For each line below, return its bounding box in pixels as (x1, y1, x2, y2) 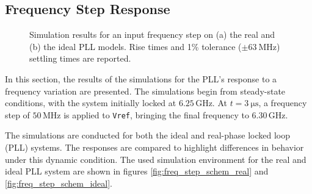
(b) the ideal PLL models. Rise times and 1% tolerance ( (29, 40, 242, 52)
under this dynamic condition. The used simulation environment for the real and (5, 153, 307, 165)
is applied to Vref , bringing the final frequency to (63, 108, 249, 121)
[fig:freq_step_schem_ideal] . (5, 176, 112, 189)
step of (5, 108, 30, 121)
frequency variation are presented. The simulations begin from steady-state (5, 84, 286, 97)
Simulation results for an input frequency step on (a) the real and (29, 28, 275, 41)
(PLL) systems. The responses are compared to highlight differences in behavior (5, 141, 304, 154)
